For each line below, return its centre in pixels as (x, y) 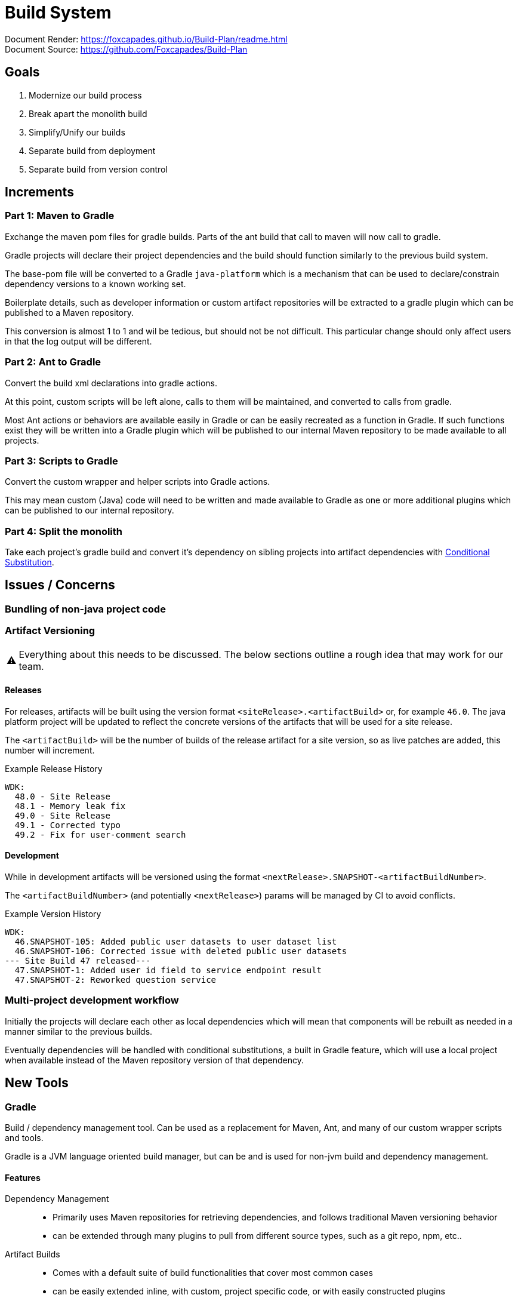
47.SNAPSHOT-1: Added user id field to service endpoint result (168, 971)
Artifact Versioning (50, 631)
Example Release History (54, 768)
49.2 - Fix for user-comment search (100, 834)
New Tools (37, 1083)
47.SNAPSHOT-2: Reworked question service (115, 980)
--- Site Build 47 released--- (78, 961)
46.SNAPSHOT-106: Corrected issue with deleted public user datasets (181, 951)
